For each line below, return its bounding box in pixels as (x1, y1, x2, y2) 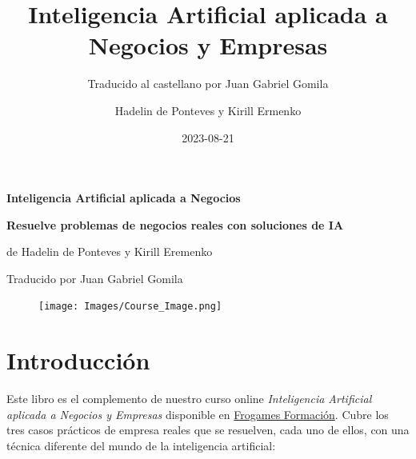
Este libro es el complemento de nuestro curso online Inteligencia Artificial (6, 390, 372, 407)
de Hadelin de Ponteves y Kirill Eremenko (6, 243, 213, 260)
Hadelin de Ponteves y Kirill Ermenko (114, 102, 302, 118)
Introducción (6, 344, 150, 377)
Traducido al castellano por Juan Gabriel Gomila (87, 75, 329, 92)
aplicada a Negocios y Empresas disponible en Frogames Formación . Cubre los (6, 405, 389, 422)
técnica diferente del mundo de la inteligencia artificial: (6, 437, 276, 454)
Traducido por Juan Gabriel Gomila (6, 269, 183, 286)
